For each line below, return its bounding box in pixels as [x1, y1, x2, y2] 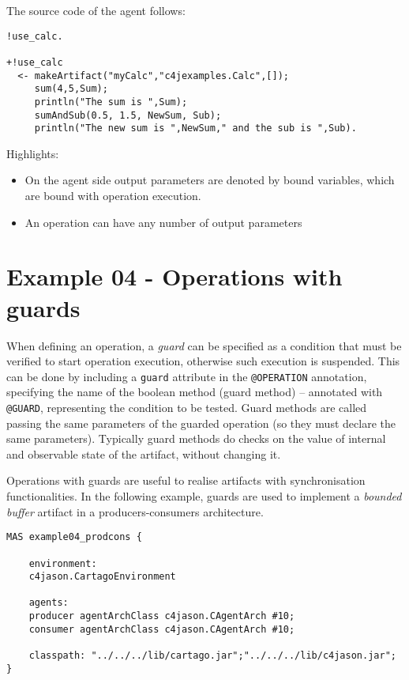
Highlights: [6, 145, 59, 161]
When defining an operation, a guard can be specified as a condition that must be [6, 337, 402, 353]
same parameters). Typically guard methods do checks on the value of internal [6, 430, 386, 447]
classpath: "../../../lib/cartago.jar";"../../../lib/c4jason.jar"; [28, 650, 396, 662]
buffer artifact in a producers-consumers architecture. [6, 503, 264, 519]
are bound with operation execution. [24, 187, 201, 204]
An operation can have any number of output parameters [24, 213, 302, 230]
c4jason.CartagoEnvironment [28, 571, 176, 583]
